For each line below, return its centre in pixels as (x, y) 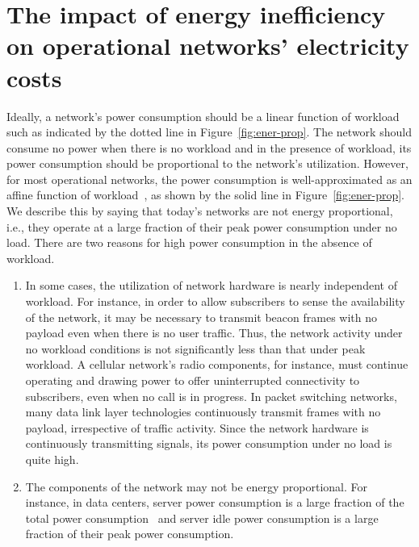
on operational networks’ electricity (208, 46)
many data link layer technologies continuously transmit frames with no (203, 412)
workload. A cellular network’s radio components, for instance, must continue (217, 364)
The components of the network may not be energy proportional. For (197, 486)
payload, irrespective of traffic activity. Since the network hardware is (197, 427)
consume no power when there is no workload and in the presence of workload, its (209, 147)
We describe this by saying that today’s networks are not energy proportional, (200, 211)
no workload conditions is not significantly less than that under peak (195, 348)
